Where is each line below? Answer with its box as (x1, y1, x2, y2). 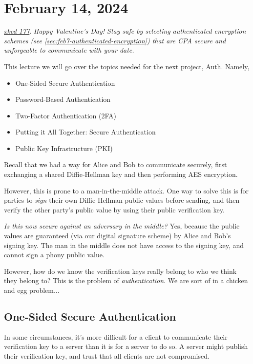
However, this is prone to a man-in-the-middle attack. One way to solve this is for (4, 185, 249, 195)
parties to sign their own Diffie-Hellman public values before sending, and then (4, 195, 240, 205)
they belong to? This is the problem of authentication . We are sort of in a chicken (4, 275, 248, 286)
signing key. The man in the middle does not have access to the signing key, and (4, 240, 244, 250)
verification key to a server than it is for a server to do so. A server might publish (4, 341, 248, 351)
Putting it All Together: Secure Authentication (15, 127, 156, 137)
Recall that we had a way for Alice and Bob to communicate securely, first (4, 159, 227, 170)
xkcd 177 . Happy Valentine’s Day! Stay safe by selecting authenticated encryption (4, 26, 246, 36)
